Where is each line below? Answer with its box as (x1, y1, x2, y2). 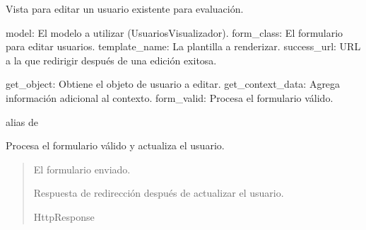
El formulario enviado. (33, 161, 131, 176)
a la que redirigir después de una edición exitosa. (6, 52, 217, 67)
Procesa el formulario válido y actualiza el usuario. (6, 138, 225, 153)
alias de (6, 114, 38, 129)
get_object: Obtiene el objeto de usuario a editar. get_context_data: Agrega (6, 76, 341, 91)
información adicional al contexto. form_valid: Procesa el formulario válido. (6, 90, 333, 105)
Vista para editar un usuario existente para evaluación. (6, 1, 244, 16)
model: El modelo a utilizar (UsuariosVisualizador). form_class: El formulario (6, 25, 343, 40)
